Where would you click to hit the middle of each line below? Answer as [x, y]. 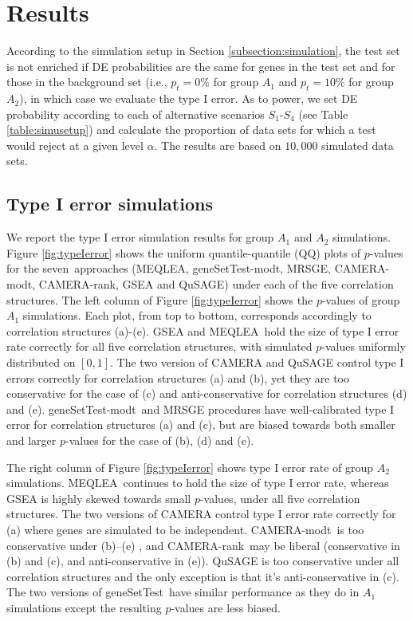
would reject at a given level [75, 145]
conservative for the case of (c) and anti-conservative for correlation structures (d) [207, 393]
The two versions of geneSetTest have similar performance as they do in [183, 592]
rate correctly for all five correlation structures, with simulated [159, 346]
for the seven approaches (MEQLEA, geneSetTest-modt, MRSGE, [169, 268]
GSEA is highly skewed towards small [99, 498]
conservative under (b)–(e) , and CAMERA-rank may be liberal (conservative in [203, 545]
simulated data [358, 145]
